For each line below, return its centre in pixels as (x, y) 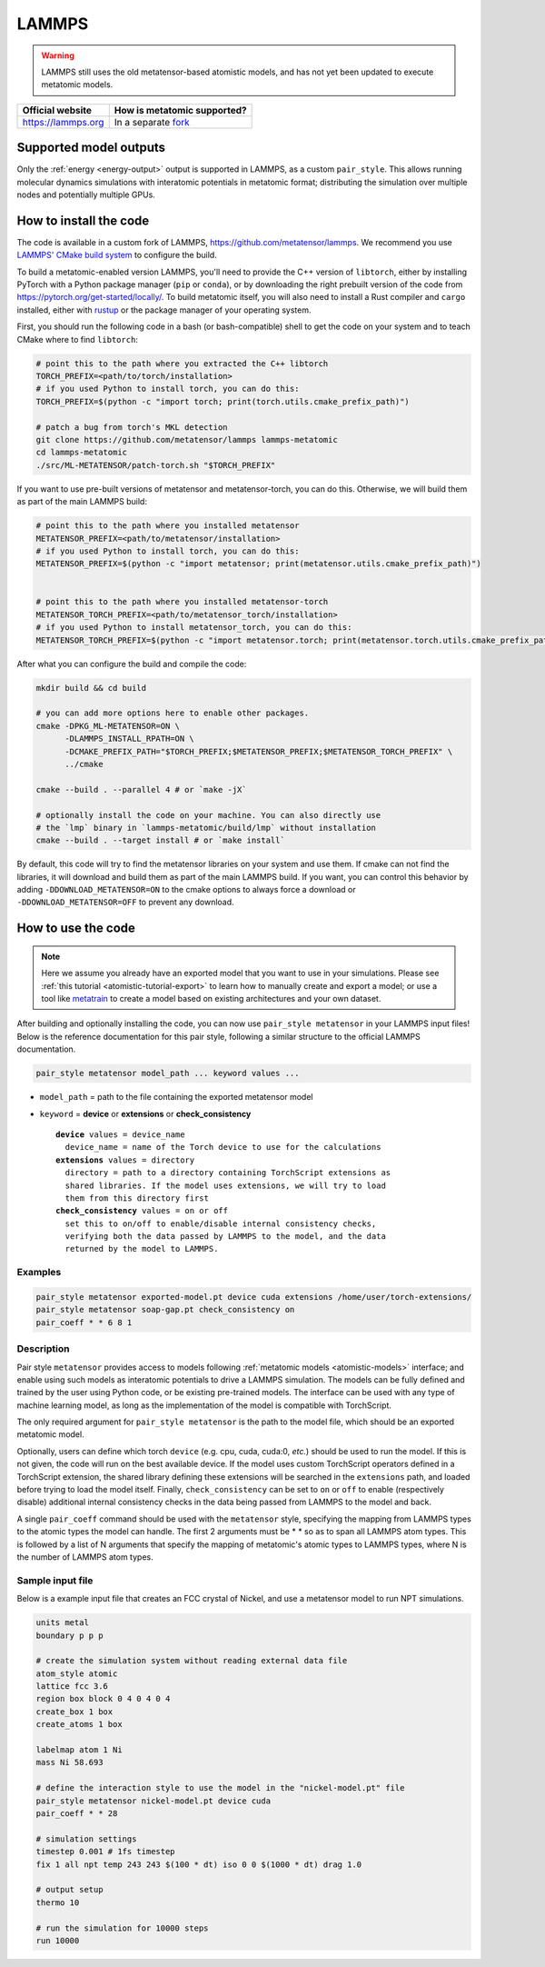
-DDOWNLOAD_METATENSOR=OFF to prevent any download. (126, 902)
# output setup (69, 1890)
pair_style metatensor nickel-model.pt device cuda (154, 1801)
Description (43, 1349)
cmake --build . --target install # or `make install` (160, 840)
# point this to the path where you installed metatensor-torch (182, 602)
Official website (57, 110)
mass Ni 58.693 (69, 1762)
